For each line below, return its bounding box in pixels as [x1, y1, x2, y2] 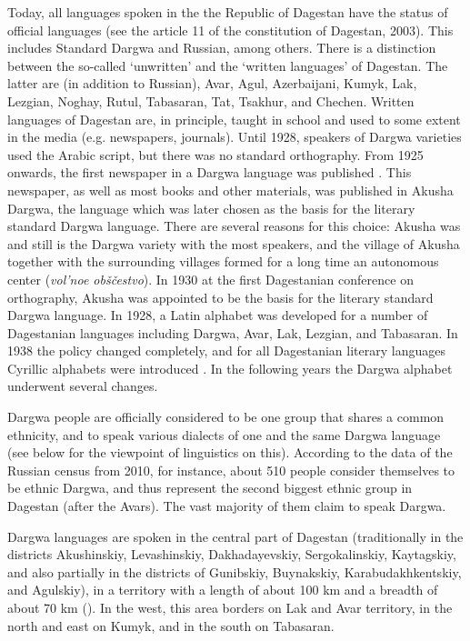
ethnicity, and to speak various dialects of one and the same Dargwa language [7, 425, 441, 444]
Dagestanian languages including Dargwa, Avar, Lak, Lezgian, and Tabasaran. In [7, 323, 458, 342]
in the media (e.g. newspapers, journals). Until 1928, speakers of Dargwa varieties [7, 127, 462, 146]
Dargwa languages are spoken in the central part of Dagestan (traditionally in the [7, 526, 464, 546]
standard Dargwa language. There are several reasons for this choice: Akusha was [7, 216, 461, 235]
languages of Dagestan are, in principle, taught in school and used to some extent [7, 109, 461, 128]
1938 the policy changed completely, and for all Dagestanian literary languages [7, 341, 445, 360]
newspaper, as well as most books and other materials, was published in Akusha [7, 180, 454, 199]
